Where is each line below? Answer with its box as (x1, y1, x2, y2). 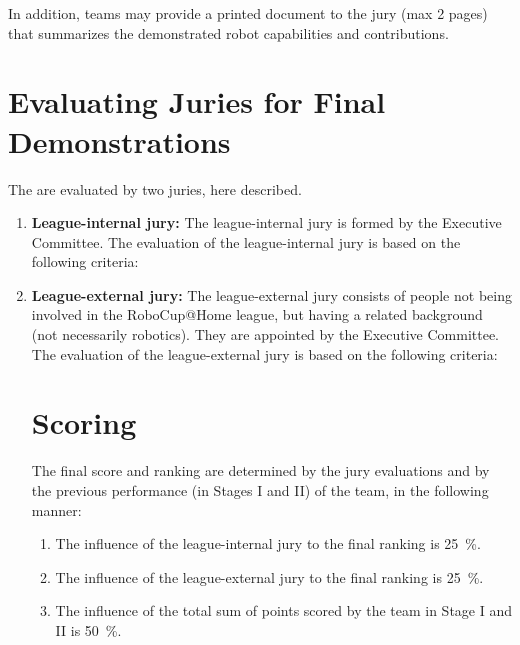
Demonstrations (8, 120, 231, 161)
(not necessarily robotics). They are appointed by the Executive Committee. (31, 324, 499, 345)
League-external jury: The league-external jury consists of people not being (31, 284, 512, 305)
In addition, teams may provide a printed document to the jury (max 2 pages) (8, 3, 488, 23)
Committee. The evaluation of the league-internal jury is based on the (31, 231, 461, 252)
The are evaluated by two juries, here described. (8, 178, 302, 199)
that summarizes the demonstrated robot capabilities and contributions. (8, 22, 449, 43)
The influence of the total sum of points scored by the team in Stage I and (55, 600, 513, 621)
